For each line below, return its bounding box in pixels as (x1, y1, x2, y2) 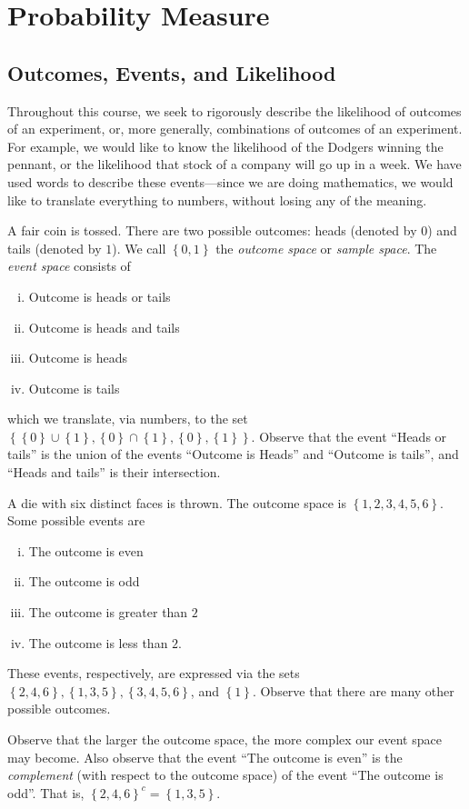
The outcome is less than (28, 633, 168, 652)
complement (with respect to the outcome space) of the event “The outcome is (7, 765, 444, 784)
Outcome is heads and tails (28, 317, 180, 336)
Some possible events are (7, 511, 145, 530)
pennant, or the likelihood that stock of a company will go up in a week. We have (7, 155, 462, 174)
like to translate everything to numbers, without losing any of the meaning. (7, 190, 427, 209)
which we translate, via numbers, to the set (7, 409, 248, 428)
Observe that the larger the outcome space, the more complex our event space (7, 730, 442, 749)
